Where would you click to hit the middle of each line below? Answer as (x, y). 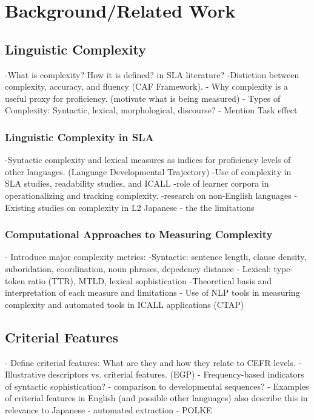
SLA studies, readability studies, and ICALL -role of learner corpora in (137, 183)
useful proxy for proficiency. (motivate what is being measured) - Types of (143, 98)
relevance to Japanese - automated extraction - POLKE (109, 409)
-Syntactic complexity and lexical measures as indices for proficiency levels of (148, 160)
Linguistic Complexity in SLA (79, 137)
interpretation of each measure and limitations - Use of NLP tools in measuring (152, 292)
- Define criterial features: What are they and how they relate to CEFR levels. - (153, 362)
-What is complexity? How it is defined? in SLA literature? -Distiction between (152, 74)
